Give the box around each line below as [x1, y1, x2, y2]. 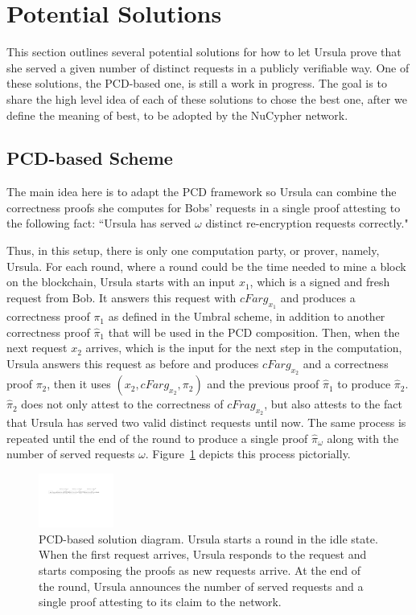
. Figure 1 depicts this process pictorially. [145, 445, 351, 462]
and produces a [280, 289, 356, 305]
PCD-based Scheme [6, 146, 173, 170]
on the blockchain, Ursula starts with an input [6, 273, 236, 290]
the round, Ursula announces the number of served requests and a [39, 577, 364, 594]
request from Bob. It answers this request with [6, 289, 237, 305]
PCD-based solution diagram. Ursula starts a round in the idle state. [39, 530, 378, 547]
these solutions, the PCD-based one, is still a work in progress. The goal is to [6, 75, 387, 92]
